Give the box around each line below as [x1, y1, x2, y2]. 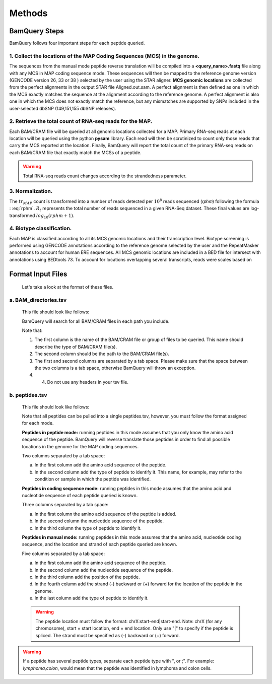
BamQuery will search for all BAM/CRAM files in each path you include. [22, 318, 170, 324]
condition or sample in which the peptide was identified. [34, 476, 151, 482]
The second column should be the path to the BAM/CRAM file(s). [34, 351, 170, 357]
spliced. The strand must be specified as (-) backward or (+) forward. [35, 632, 180, 638]
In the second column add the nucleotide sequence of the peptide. [34, 567, 173, 573]
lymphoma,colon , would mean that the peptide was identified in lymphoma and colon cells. [23, 665, 212, 671]
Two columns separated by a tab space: [22, 453, 105, 459]
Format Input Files [9, 269, 67, 278]
